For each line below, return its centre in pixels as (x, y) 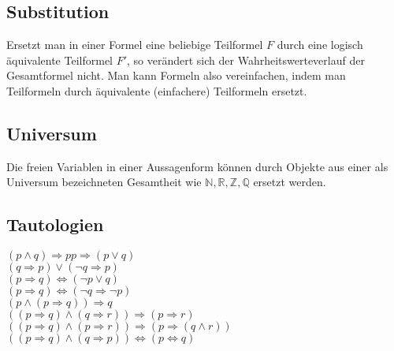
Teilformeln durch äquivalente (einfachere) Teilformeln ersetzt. (157, 90)
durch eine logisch (320, 45)
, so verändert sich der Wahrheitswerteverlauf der (246, 60)
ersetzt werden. (290, 182)
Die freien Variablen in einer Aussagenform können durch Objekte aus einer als (197, 166)
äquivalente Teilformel (59, 60)
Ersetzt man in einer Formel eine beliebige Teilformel (135, 45)
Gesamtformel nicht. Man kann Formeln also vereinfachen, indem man (176, 75)
